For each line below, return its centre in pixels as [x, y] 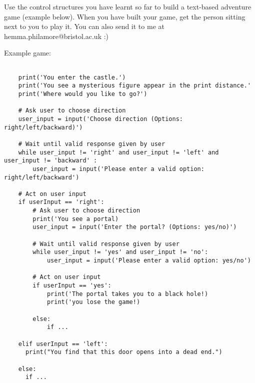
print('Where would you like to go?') [83, 94]
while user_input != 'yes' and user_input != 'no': [120, 252]
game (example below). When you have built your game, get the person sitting [125, 16]
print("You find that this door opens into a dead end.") [124, 352]
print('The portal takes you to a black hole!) [127, 294]
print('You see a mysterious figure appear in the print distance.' [134, 86]
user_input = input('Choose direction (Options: [100, 119]
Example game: [27, 53]
